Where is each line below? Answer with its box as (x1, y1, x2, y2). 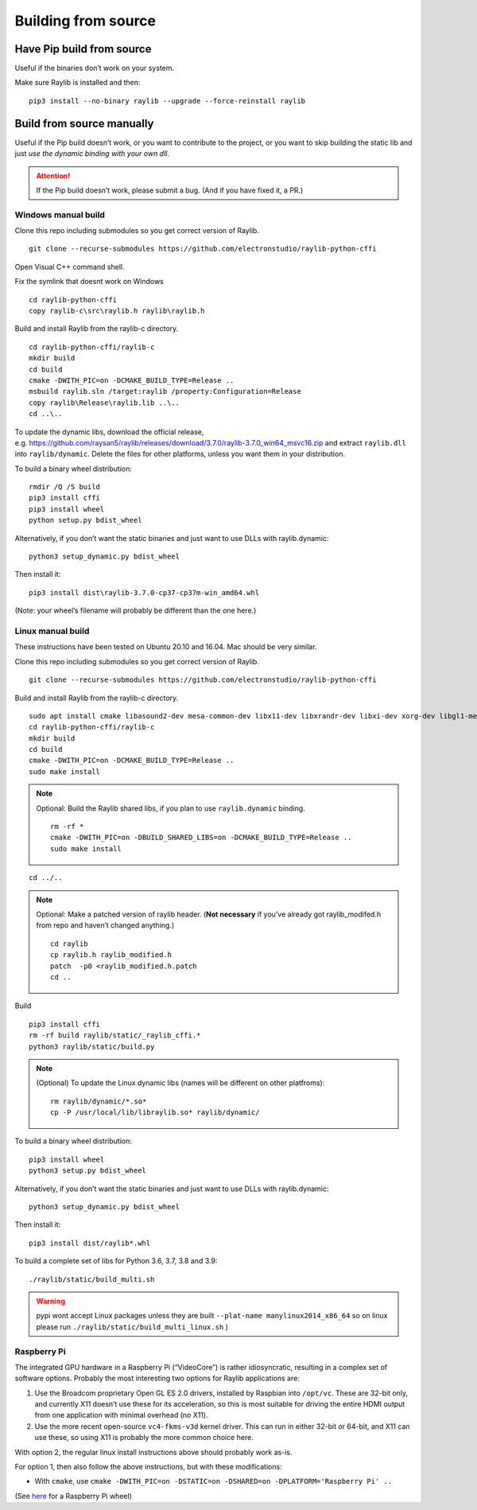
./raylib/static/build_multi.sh (29, 1275, 155, 1284)
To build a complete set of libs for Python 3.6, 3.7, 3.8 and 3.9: (14, 1256, 218, 1266)
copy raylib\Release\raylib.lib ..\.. (29, 398, 180, 407)
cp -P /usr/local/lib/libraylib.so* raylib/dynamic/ (50, 1108, 260, 1117)
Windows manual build (14, 209, 105, 220)
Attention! (36, 171, 71, 181)
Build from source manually (14, 116, 154, 130)
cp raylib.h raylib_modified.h (50, 951, 173, 959)
